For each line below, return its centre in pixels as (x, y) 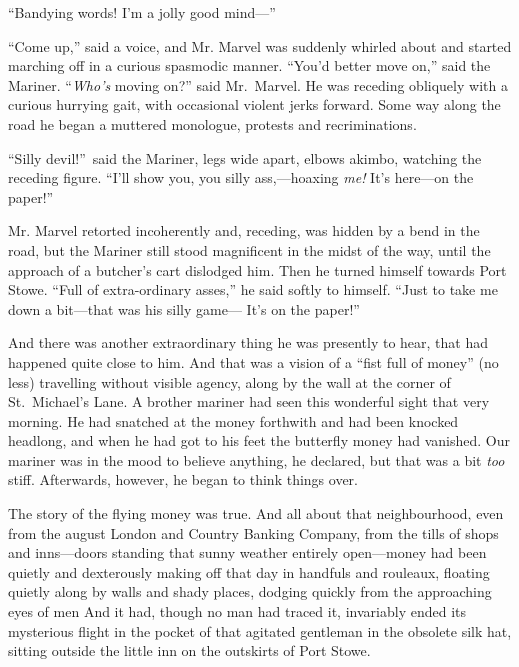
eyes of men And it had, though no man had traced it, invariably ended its (237, 611)
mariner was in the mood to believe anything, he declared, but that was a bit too (256, 459)
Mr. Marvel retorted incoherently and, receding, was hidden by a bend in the (244, 230)
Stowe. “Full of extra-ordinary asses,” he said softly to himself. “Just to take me (253, 289)
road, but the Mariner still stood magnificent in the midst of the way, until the (249, 249)
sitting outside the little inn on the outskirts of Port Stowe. (189, 650)
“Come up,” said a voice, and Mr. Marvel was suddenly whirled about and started (260, 45)
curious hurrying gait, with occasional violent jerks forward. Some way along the (254, 104)
